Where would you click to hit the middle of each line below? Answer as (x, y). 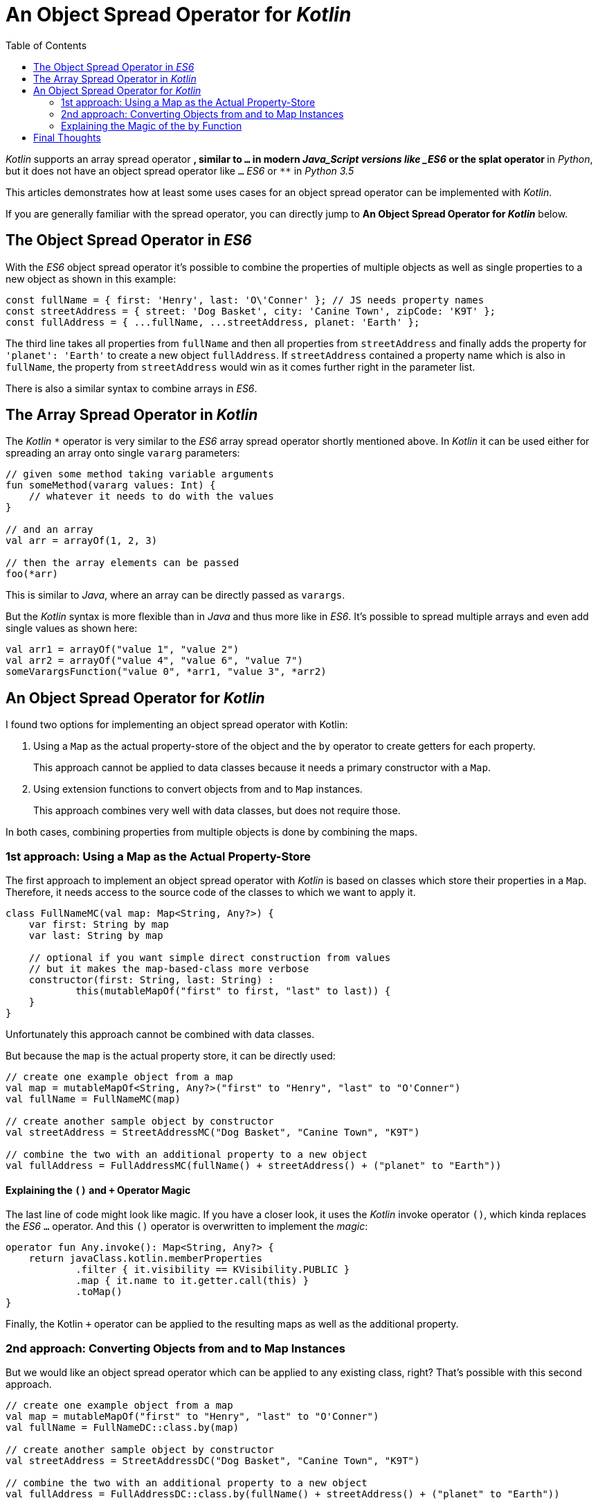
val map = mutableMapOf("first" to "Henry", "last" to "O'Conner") (192, 1416)
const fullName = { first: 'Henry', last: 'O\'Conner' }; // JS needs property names (245, 300)
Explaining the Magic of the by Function (152, 125)
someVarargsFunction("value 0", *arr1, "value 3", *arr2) (166, 672)
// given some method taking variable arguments (140, 474)
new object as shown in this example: (91, 279)
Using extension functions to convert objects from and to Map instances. (198, 789)
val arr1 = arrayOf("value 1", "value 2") (123, 650)
